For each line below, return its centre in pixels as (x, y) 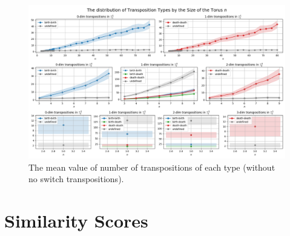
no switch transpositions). (76, 179)
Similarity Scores (76, 221)
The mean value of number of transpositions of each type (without (152, 167)
